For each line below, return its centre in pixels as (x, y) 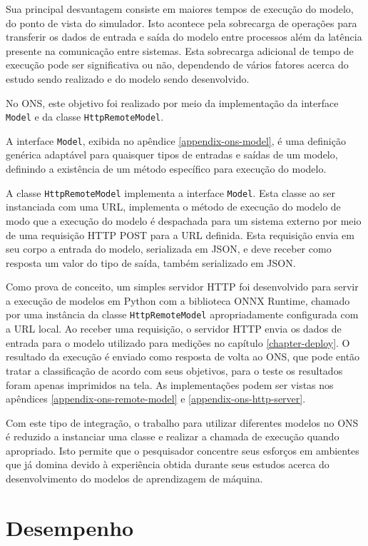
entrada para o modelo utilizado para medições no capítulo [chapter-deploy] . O (178, 342)
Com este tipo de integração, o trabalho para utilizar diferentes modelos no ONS (182, 422)
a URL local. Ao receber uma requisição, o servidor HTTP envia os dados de (174, 329)
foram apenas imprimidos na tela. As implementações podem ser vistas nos (170, 384)
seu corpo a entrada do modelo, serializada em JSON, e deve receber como (169, 249)
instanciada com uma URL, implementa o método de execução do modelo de (173, 207)
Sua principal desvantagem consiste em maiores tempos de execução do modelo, (180, 9)
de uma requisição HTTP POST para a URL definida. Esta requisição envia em (180, 234)
